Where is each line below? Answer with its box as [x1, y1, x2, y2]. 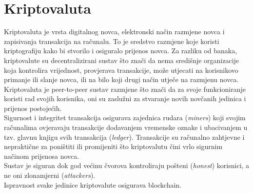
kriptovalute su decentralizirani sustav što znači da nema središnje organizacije [4, 55, 239, 65]
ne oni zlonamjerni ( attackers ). [4, 170, 96, 180]
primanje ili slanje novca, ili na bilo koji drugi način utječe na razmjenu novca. [4, 74, 239, 85]
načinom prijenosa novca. [4, 150, 79, 161]
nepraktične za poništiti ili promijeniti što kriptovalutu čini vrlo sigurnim [4, 141, 223, 151]
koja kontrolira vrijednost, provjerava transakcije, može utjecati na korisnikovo [4, 64, 238, 75]
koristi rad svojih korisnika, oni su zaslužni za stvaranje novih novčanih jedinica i [4, 93, 246, 104]
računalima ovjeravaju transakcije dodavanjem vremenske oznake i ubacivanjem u [4, 122, 248, 132]
